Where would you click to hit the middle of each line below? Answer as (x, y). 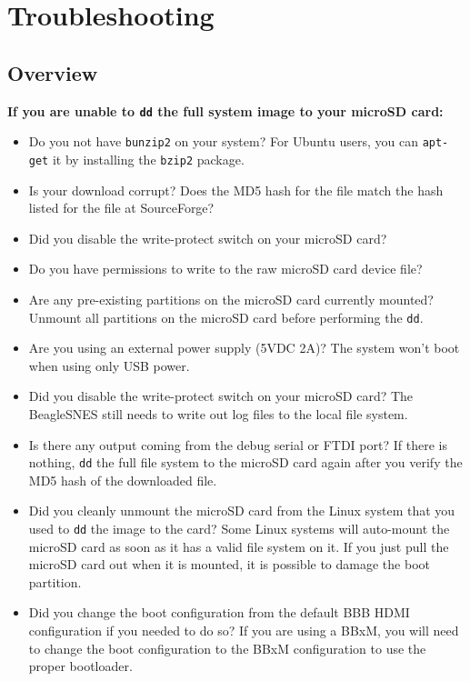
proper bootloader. (80, 666)
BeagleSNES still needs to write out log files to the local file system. (218, 413)
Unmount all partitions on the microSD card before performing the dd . (226, 317)
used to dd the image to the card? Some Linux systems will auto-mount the (239, 528)
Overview (53, 72)
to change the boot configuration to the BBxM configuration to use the (227, 648)
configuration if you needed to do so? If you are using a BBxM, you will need (244, 631)
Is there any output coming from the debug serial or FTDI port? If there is (238, 444)
